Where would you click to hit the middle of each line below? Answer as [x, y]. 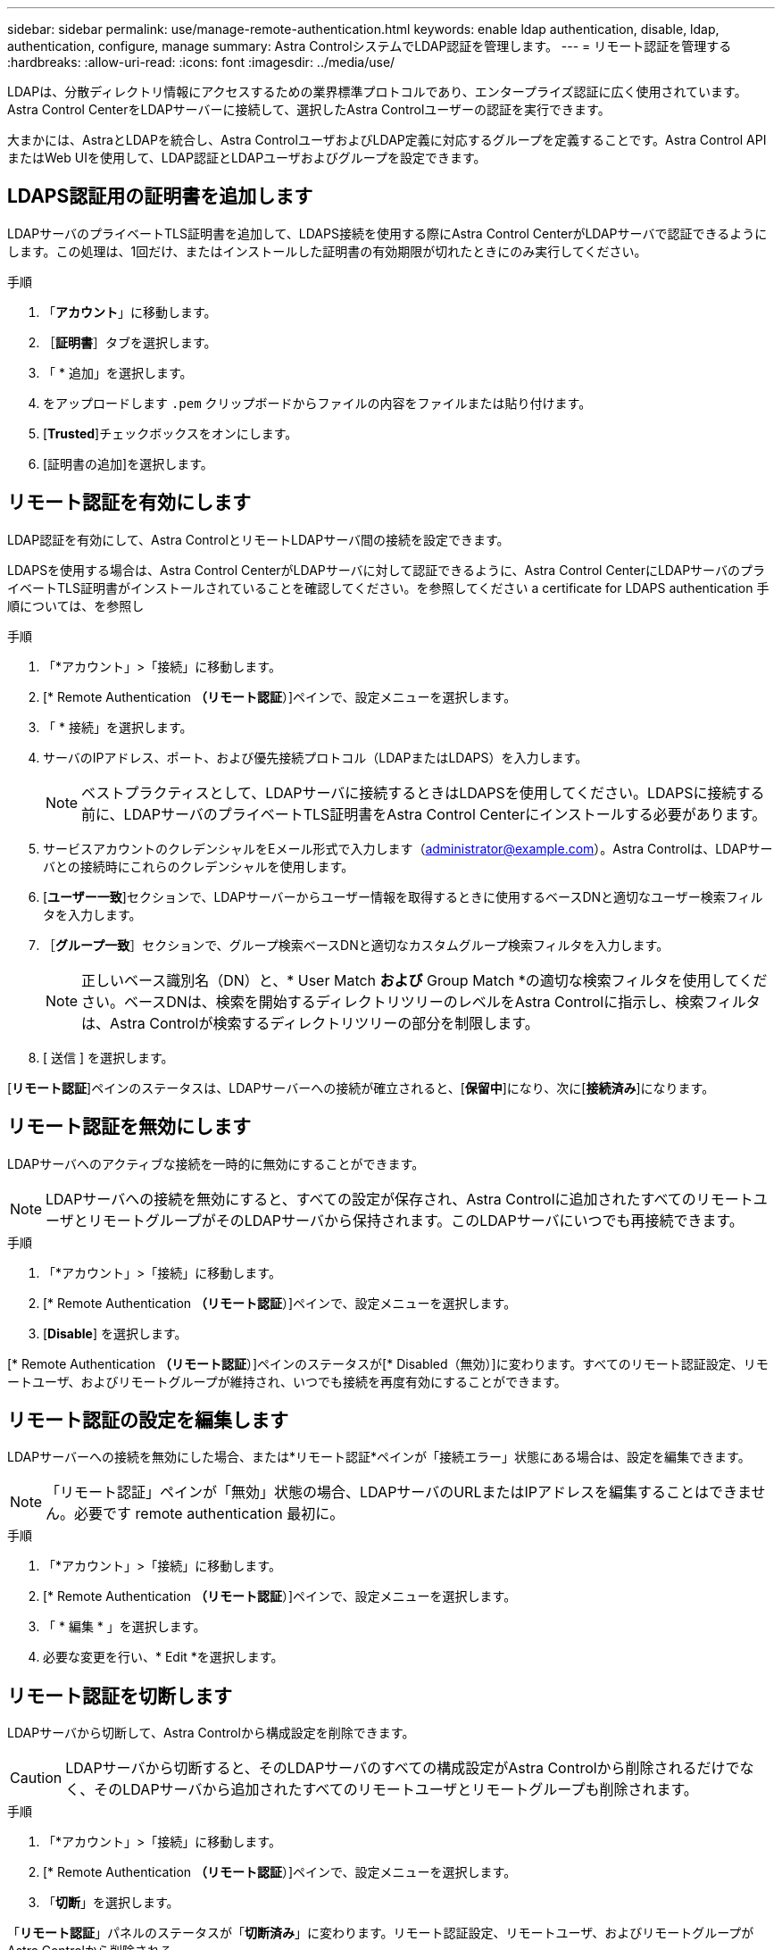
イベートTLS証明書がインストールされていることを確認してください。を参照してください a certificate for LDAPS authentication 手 [388, 587]
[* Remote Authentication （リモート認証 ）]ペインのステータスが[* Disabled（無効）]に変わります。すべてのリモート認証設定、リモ [388, 1363]
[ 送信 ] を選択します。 [108, 1057]
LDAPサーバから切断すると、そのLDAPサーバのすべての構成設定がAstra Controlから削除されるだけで [403, 1768]
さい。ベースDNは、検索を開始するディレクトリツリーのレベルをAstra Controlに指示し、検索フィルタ [421, 1001]
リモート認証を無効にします [129, 1127]
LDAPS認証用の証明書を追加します [160, 196]
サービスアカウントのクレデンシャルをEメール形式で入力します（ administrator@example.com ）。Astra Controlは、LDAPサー [408, 848]
